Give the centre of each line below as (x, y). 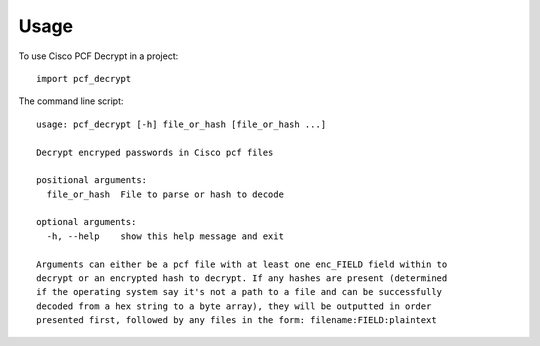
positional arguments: (92, 180)
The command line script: (71, 101)
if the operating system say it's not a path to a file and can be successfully (239, 292)
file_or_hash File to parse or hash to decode (165, 194)
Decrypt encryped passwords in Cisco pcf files (155, 152)
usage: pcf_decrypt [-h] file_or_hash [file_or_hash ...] (181, 124)
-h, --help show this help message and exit (165, 236)
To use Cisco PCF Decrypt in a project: (98, 56)
